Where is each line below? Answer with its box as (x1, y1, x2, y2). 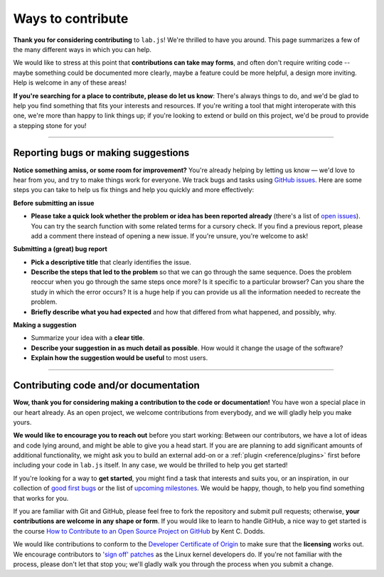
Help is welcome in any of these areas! (13, 78, 127, 87)
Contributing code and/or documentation (13, 379, 201, 391)
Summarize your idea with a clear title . (31, 334, 145, 342)
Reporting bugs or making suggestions (13, 147, 190, 159)
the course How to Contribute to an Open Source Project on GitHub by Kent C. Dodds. (13, 526, 265, 535)
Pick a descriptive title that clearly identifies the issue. (31, 258, 192, 266)
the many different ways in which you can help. (13, 45, 152, 53)
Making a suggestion (13, 321, 78, 329)
